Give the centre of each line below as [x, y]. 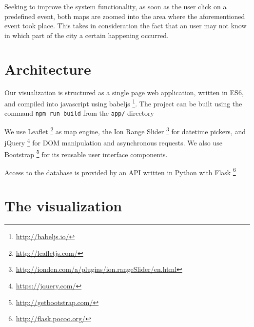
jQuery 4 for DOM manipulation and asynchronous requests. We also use [113, 142]
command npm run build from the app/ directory [79, 113]
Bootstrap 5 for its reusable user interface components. [86, 153]
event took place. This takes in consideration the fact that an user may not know [126, 26]
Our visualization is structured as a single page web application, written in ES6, [124, 92]
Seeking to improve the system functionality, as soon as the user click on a [116, 6]
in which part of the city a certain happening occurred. [87, 35]
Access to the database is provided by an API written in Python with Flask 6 [120, 171]
